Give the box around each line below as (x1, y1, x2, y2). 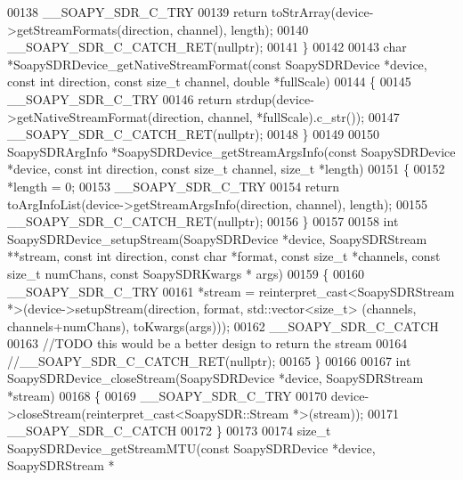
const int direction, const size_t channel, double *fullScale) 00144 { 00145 (7, 72, 411, 91)
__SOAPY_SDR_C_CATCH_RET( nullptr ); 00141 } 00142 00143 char (7, 37, 407, 56)
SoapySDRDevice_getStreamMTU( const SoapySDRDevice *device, (7, 438, 376, 457)
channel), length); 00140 (176, 20, 309, 38)
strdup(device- (236, 89, 314, 108)
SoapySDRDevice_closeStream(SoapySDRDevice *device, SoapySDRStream (7, 369, 424, 387)
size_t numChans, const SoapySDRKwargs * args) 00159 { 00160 (7, 264, 365, 282)
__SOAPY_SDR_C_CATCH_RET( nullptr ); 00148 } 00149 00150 (7, 125, 379, 143)
